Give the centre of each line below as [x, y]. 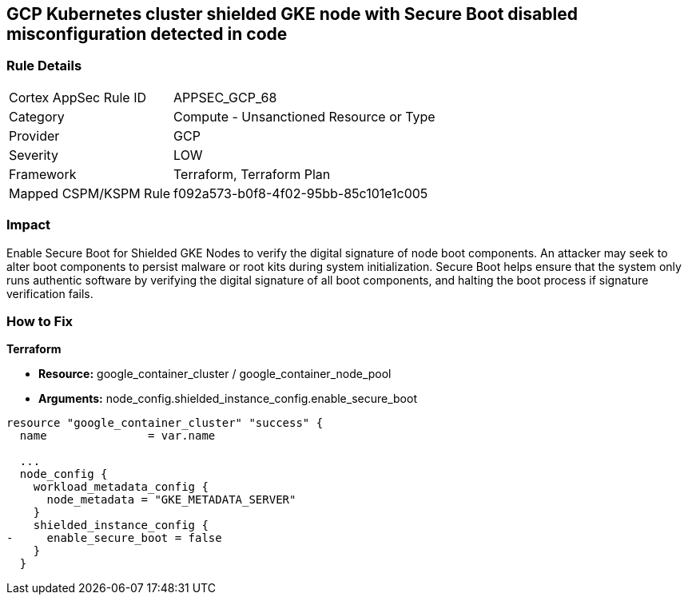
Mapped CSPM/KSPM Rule [90, 193]
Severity [34, 155]
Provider [34, 135]
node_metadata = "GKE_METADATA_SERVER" [171, 500]
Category [37, 116]
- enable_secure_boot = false [114, 538]
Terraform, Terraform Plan [252, 174]
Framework [43, 174]
